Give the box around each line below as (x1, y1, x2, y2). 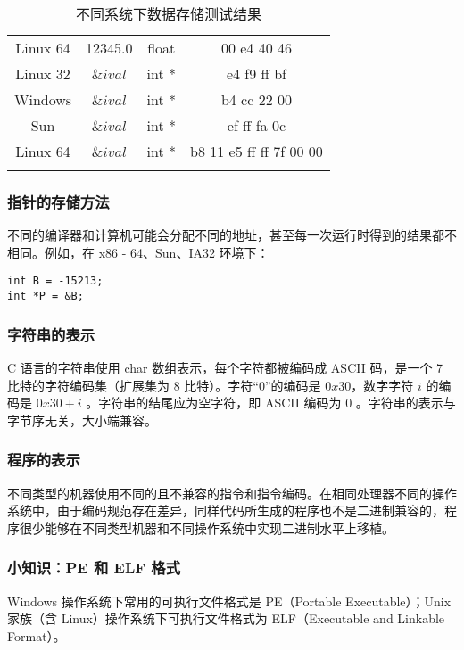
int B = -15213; (7, 275, 104, 288)
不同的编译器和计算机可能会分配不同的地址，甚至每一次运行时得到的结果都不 (7, 226, 457, 244)
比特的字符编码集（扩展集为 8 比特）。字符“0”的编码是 (7, 375, 321, 394)
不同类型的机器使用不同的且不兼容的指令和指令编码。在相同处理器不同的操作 (7, 483, 457, 502)
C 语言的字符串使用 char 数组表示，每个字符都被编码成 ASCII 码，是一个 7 (7, 358, 443, 376)
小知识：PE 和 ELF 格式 (7, 556, 181, 579)
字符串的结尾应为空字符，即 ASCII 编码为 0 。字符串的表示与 (98, 393, 456, 412)
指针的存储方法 (7, 190, 110, 212)
